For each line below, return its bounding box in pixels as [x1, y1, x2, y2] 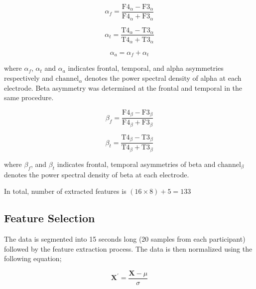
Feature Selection [4, 210, 95, 226]
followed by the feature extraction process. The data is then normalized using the [4, 243, 253, 254]
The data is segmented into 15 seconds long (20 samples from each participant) [4, 233, 246, 244]
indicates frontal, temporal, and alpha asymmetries [68, 63, 224, 73]
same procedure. [4, 92, 54, 103]
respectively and [4, 73, 53, 83]
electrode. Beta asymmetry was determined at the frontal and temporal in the [4, 82, 243, 93]
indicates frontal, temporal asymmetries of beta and [57, 158, 216, 169]
